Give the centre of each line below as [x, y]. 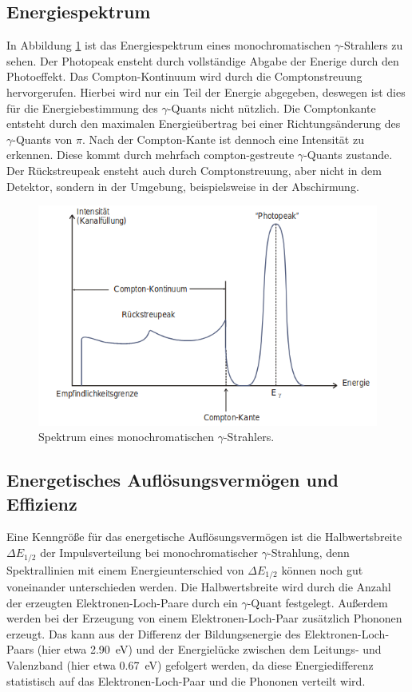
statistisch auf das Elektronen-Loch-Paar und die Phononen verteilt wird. [186, 680]
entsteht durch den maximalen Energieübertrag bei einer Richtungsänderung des [204, 123]
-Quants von [42, 139]
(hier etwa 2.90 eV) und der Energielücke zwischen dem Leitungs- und [209, 649]
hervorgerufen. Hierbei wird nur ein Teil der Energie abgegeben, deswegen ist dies [206, 91]
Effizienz [42, 503]
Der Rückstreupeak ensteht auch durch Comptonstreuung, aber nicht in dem [194, 170]
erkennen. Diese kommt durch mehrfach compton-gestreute [151, 155]
